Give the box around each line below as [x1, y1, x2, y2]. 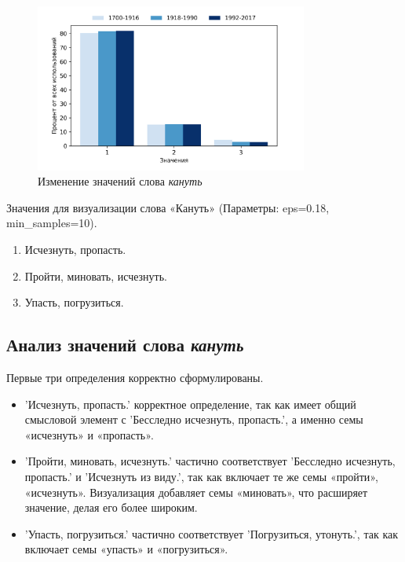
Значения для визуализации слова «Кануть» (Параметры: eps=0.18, [6, 199, 330, 215]
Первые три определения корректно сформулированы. [6, 369, 264, 386]
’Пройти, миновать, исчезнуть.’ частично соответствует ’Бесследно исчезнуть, [24, 453, 396, 469]
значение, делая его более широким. [24, 499, 198, 516]
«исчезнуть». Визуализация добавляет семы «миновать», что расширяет [24, 483, 368, 500]
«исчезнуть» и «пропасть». [24, 426, 154, 443]
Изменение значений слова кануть [38, 173, 202, 189]
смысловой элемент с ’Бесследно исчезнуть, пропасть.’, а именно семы [24, 411, 363, 428]
